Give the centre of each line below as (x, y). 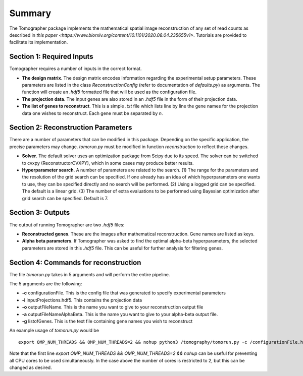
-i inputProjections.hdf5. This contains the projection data (82, 300)
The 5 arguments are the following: (46, 284)
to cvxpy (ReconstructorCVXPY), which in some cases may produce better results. (108, 163)
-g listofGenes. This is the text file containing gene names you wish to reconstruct (107, 321)
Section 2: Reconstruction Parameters (71, 128)
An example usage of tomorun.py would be (54, 331)
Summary (30, 13)
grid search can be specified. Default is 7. (65, 198)
